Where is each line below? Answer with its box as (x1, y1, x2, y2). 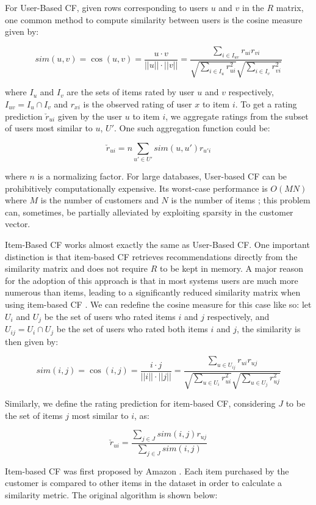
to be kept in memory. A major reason (160, 262, 304, 275)
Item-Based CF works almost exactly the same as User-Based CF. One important (5, 238, 310, 251)
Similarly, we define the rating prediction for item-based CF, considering (5, 397, 276, 409)
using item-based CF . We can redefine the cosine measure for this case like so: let (5, 298, 312, 311)
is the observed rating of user (83, 98, 192, 110)
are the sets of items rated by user (66, 85, 195, 98)
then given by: (5, 335, 59, 347)
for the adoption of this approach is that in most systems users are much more (5, 274, 298, 286)
